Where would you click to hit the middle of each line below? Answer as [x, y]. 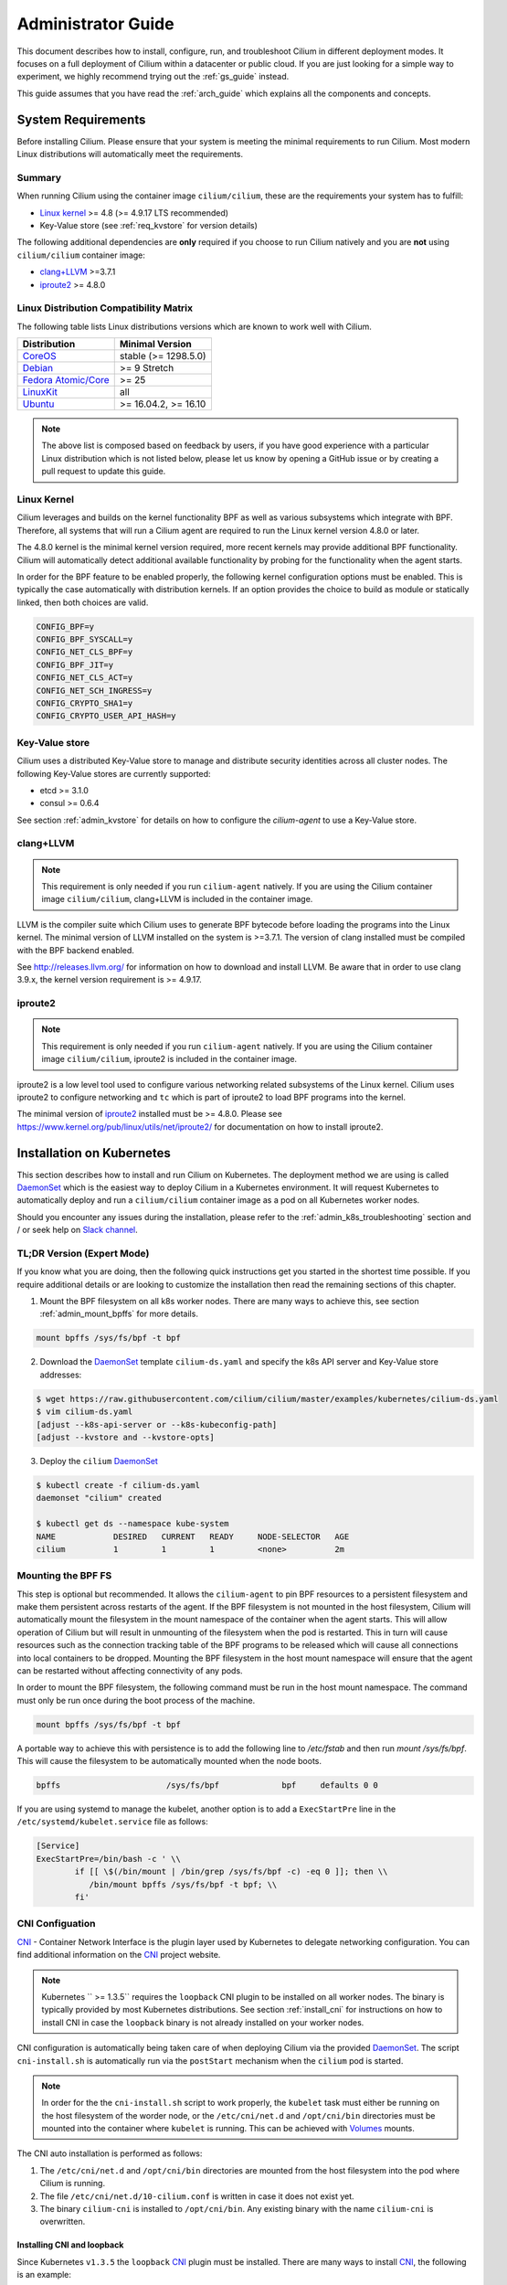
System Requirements [81, 119]
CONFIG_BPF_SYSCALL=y [84, 639]
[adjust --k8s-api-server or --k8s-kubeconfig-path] [157, 1424]
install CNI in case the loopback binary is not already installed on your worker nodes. [203, 2022]
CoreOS [39, 356]
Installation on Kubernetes [94, 1153]
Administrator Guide [95, 24]
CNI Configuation [56, 1924]
